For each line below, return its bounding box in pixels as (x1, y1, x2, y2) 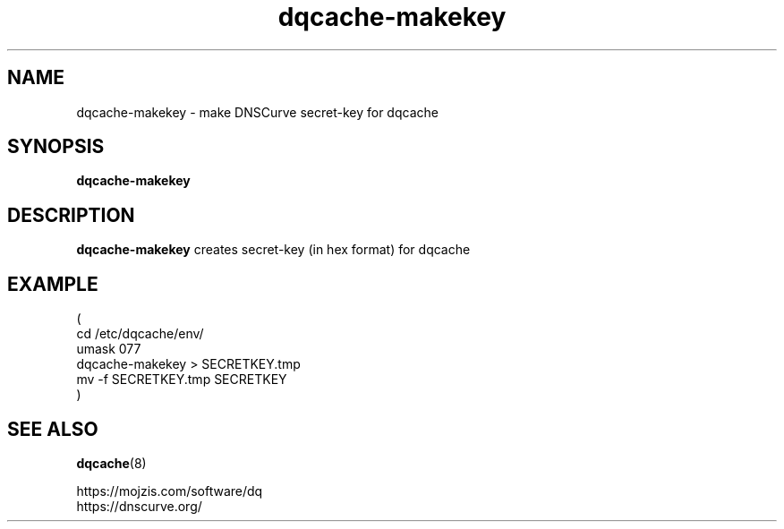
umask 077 (76, 341, 141, 357)
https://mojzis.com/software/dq (76, 482, 263, 499)
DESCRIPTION (7, 203, 135, 226)
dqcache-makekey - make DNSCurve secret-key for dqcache (76, 104, 439, 120)
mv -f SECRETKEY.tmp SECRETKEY (76, 371, 287, 388)
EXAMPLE (7, 272, 98, 295)
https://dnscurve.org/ (76, 498, 202, 514)
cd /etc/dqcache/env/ (76, 326, 204, 342)
